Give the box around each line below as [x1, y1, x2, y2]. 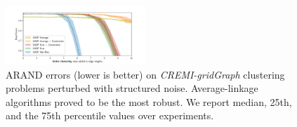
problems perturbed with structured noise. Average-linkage [6, 81, 258, 95]
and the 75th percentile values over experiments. [6, 108, 214, 123]
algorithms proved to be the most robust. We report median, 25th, [6, 94, 292, 109]
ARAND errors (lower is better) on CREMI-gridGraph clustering [6, 67, 285, 81]
